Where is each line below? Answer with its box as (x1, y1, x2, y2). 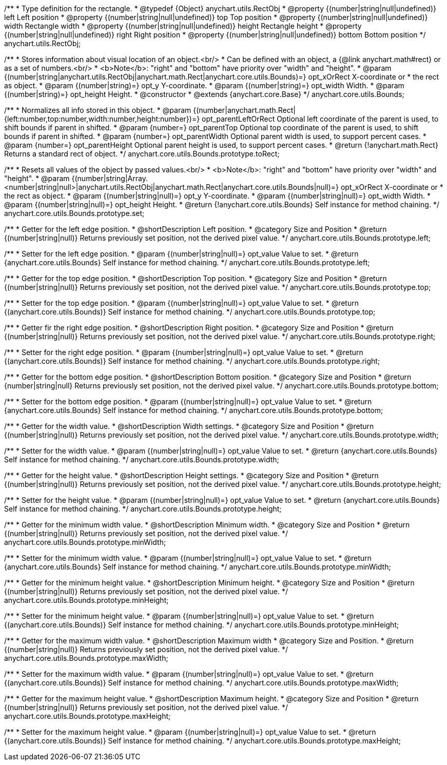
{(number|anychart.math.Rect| (193, 106, 296, 114)
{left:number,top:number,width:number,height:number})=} (4, 114, 200, 123)
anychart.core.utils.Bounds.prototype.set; (4, 209, 145, 218)
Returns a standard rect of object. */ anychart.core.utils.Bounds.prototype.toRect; (4, 149, 280, 158)
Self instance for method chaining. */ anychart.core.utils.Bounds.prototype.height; (4, 504, 282, 513)
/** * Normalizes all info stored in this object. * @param (4, 106, 191, 114)
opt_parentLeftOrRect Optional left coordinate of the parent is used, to (202, 114, 439, 123)
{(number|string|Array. (71, 174, 148, 183)
